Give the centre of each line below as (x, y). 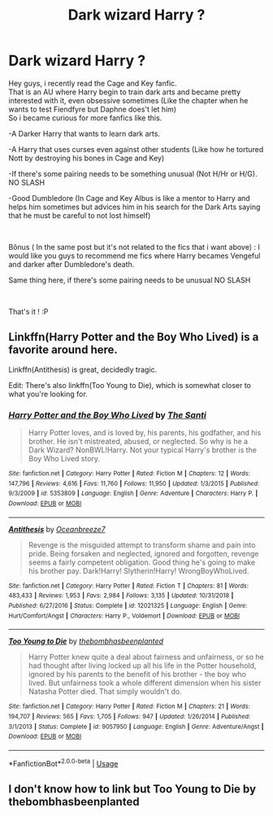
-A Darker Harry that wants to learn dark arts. (84, 133)
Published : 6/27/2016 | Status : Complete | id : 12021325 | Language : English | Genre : (128, 605)
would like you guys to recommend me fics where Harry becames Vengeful (134, 255)
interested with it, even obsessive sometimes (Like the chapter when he (128, 100)
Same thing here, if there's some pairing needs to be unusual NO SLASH (130, 280)
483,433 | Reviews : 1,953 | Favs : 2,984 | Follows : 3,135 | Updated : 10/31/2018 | (121, 596)
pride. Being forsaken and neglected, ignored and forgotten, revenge (143, 553)
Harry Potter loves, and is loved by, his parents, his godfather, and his (145, 433)
